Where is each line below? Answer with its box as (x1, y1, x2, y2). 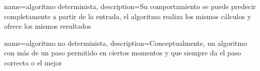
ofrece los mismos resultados (4, 21, 91, 31)
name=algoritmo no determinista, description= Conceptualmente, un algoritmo (4, 37, 247, 48)
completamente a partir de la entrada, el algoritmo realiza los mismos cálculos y (4, 11, 251, 21)
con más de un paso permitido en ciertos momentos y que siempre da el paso (4, 47, 241, 58)
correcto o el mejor (4, 57, 62, 67)
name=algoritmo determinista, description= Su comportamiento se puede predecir (4, 1, 256, 11)
